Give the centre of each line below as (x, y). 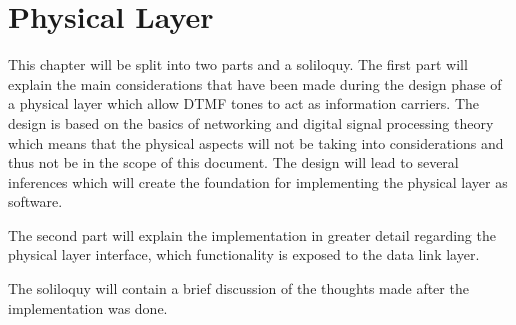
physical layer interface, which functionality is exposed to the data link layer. (244, 254)
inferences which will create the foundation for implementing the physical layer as (258, 181)
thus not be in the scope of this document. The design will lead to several (233, 162)
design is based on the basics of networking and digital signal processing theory (251, 122)
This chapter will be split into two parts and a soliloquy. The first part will (238, 64)
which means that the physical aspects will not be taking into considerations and (256, 142)
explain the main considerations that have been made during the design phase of (255, 83)
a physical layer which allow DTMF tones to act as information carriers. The (244, 103)
